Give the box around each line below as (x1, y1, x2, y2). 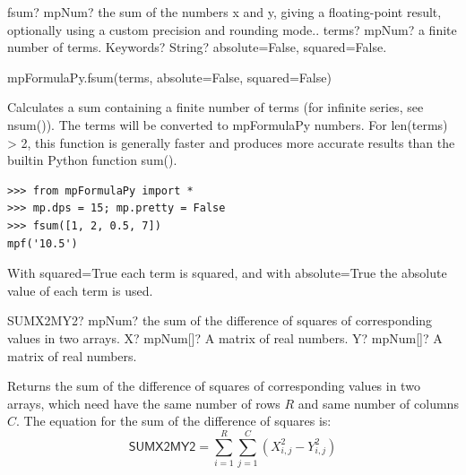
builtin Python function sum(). (7, 151, 177, 169)
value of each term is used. (7, 281, 153, 299)
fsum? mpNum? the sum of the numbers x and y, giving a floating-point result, (7, 3, 442, 21)
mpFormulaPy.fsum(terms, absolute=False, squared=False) (7, 67, 332, 86)
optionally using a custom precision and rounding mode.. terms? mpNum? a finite (7, 20, 457, 39)
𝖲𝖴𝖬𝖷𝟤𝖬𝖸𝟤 (128, 440, 196, 453)
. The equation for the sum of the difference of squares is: (16, 411, 332, 430)
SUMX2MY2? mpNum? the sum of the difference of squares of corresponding (7, 311, 433, 330)
